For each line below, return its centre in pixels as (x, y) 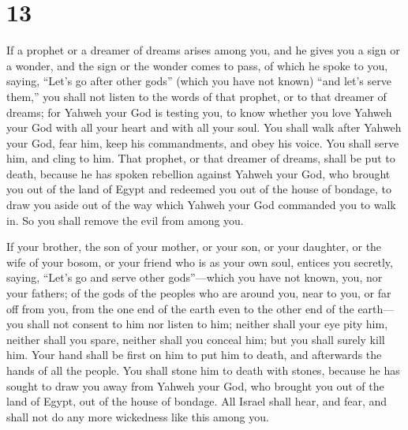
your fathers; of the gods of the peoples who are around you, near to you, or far (199, 293)
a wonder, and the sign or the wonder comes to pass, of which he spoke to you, (197, 65)
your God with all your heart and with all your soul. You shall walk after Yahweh (204, 127)
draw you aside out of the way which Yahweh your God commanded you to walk (201, 205)
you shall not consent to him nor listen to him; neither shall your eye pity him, (197, 324)
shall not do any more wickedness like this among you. (138, 416)
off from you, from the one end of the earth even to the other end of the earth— (200, 308)
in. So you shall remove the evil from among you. (125, 220)
